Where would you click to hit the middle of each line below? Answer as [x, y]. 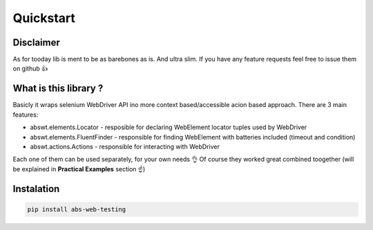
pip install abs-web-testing [77, 209]
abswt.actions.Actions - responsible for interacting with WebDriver [125, 146]
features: [26, 115]
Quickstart [44, 18]
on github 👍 [30, 68]
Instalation [36, 189]
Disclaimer [36, 42]
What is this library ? [58, 89]
